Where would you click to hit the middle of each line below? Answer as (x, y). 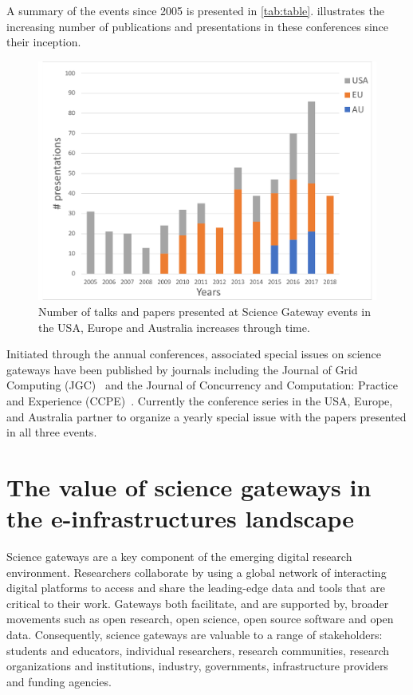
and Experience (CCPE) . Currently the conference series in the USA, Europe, (200, 401)
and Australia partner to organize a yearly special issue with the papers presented (206, 416)
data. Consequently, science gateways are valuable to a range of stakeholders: (195, 635)
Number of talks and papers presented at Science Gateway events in (205, 312)
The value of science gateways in (189, 486)
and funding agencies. (59, 681)
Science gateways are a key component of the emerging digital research (179, 557)
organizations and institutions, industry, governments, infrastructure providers (197, 666)
